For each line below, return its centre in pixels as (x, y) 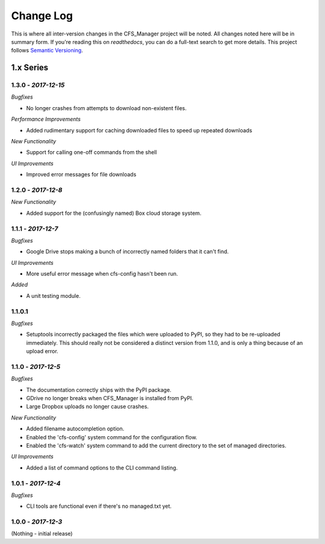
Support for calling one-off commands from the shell (91, 152)
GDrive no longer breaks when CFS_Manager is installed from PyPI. (110, 398)
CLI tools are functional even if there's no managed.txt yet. (99, 506)
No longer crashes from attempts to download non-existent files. (106, 108)
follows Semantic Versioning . (47, 51)
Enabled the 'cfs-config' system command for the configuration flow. (112, 437)
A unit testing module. (53, 295)
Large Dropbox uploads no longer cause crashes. (88, 407)
